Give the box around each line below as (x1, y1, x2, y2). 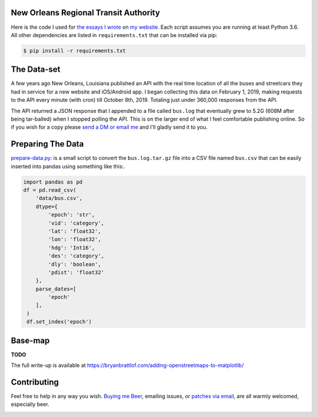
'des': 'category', (48, 253, 104, 259)
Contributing (11, 377, 59, 387)
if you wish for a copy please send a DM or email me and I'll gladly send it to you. (11, 124, 208, 131)
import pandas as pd (23, 178, 82, 185)
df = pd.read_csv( (23, 187, 77, 194)
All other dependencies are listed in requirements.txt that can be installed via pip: (11, 31, 218, 38)
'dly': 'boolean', (48, 261, 101, 268)
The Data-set (11, 65, 61, 75)
